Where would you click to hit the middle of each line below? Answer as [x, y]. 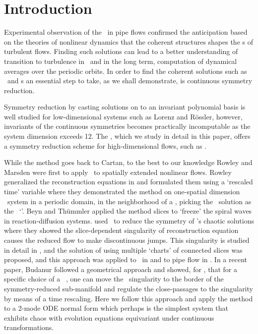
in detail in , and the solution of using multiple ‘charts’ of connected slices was [123, 250]
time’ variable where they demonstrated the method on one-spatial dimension [122, 192]
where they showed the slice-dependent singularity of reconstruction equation [121, 230]
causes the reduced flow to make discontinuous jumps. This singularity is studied [127, 240]
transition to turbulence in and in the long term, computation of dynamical [121, 61]
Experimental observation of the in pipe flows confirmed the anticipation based [126, 32]
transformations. [29, 327]
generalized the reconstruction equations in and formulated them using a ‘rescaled [129, 182]
